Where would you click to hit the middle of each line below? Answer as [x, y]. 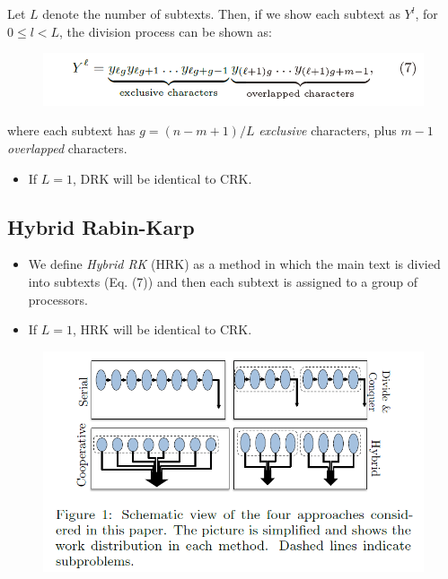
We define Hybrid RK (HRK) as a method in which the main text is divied [234, 264]
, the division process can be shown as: [166, 31]
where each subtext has [71, 130]
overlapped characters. [67, 148]
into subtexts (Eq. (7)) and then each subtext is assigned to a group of [223, 282]
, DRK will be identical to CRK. [163, 178]
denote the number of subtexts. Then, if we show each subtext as [221, 13]
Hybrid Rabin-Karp [101, 226]
